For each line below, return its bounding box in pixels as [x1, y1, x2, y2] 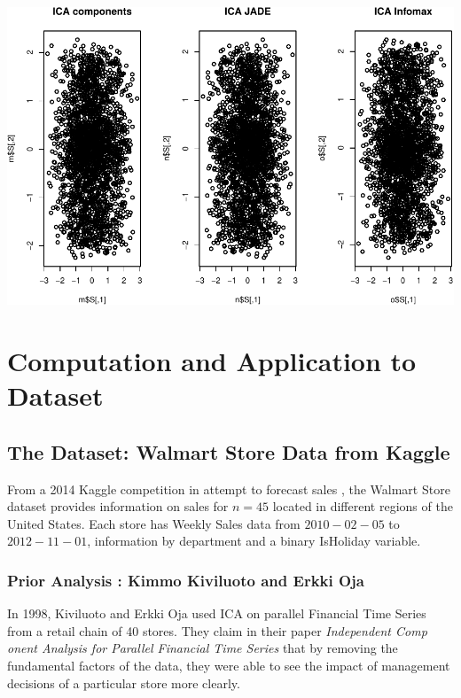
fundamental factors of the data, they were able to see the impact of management [7, 655, 450, 674]
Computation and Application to [7, 342, 417, 378]
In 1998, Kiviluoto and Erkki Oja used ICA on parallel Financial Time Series [7, 604, 426, 623]
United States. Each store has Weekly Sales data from [7, 514, 301, 532]
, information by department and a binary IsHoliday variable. [87, 531, 421, 550]
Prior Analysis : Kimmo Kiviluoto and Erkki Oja [7, 569, 364, 591]
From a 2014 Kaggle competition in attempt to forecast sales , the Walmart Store [7, 479, 450, 498]
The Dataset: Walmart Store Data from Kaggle [7, 438, 450, 465]
